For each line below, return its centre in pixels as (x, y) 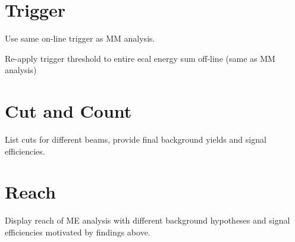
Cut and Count (68, 111)
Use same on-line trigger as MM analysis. (80, 38)
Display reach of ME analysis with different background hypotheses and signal (147, 220)
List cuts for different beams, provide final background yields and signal (136, 139)
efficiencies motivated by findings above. (78, 232)
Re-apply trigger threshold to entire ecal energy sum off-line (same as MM (140, 58)
